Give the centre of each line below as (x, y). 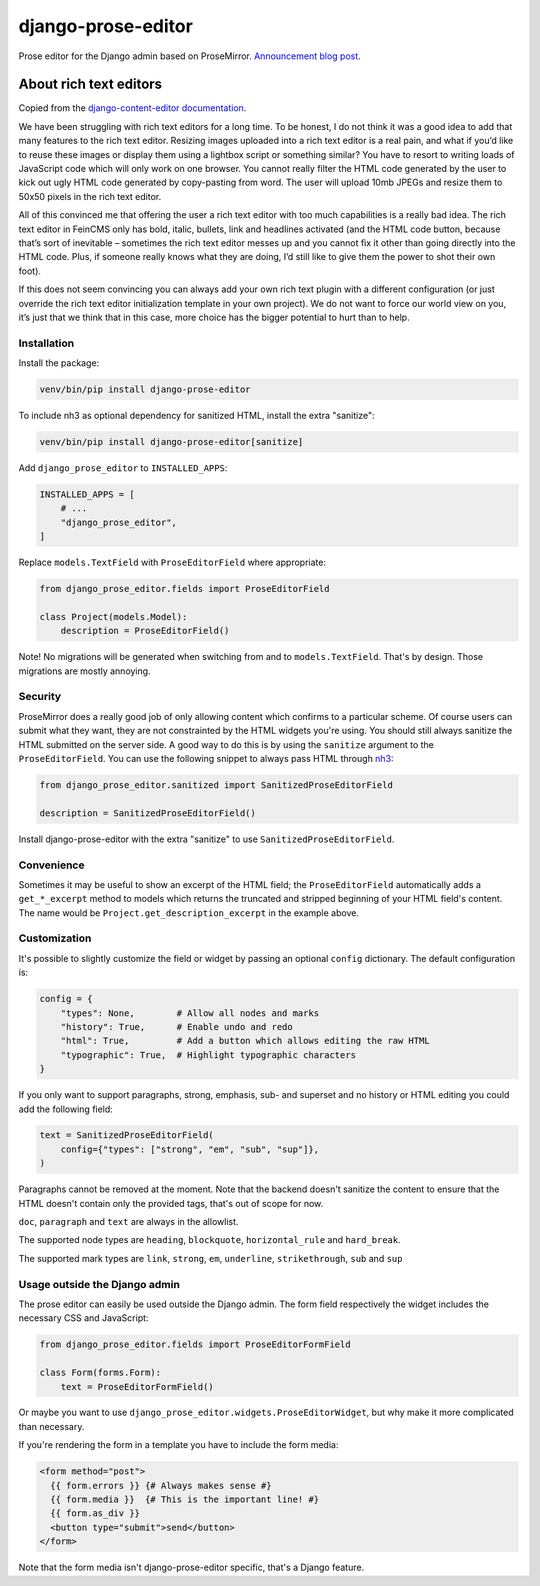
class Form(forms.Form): (100, 1373)
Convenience (51, 865)
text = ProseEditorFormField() (137, 1386)
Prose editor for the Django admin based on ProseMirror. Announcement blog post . (190, 56)
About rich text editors (90, 84)
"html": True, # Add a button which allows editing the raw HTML (245, 1041)
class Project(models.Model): (113, 616)
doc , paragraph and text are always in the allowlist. (128, 1222)
